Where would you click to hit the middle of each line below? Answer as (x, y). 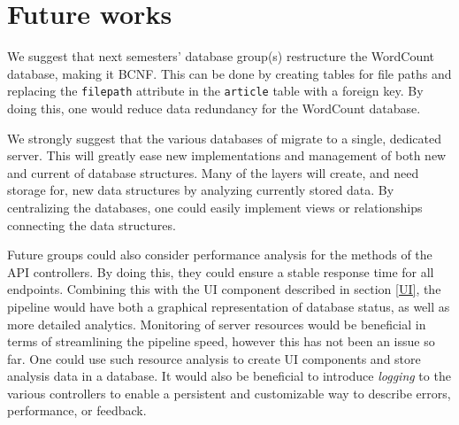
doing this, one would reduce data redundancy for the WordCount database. (214, 108)
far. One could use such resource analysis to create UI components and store (214, 358)
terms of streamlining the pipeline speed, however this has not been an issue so (221, 341)
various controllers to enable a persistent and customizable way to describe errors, (229, 393)
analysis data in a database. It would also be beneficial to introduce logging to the (229, 376)
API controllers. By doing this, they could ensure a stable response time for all (221, 271)
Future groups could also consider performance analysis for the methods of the (220, 255)
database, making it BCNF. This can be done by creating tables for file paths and (229, 73)
